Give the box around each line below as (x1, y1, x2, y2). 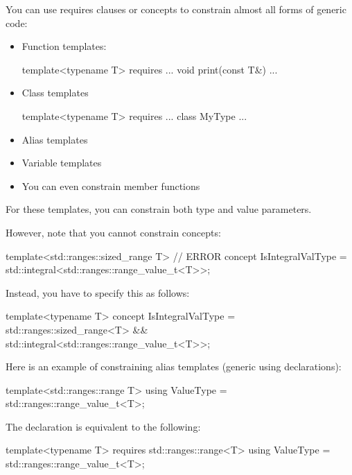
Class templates (21, 85, 89, 100)
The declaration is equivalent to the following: (6, 419, 201, 433)
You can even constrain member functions (21, 178, 200, 193)
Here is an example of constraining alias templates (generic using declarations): (6, 359, 342, 374)
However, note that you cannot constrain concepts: (6, 225, 221, 239)
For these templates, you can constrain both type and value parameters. (6, 202, 312, 216)
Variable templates (21, 155, 102, 170)
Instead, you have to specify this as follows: (6, 285, 190, 300)
